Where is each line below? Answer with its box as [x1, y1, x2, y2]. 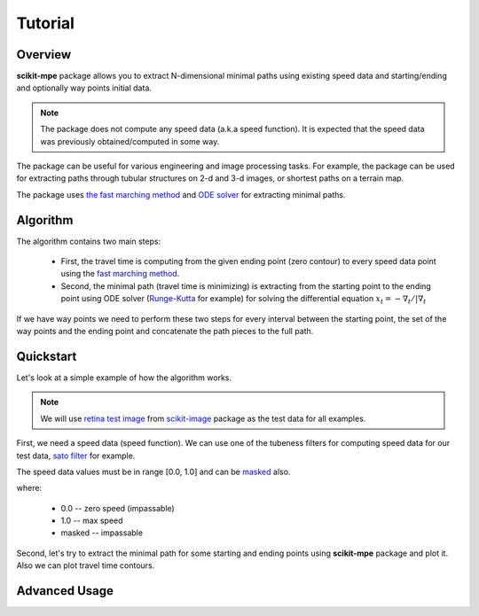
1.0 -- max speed [60, 515, 123, 526]
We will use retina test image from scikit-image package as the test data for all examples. [40, 413, 366, 424]
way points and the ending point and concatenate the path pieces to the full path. [16, 326, 314, 337]
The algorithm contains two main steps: [16, 236, 161, 246]
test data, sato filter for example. [16, 450, 136, 461]
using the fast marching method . [60, 269, 180, 279]
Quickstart [16, 348, 77, 363]
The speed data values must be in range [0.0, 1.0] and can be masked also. [16, 466, 291, 477]
